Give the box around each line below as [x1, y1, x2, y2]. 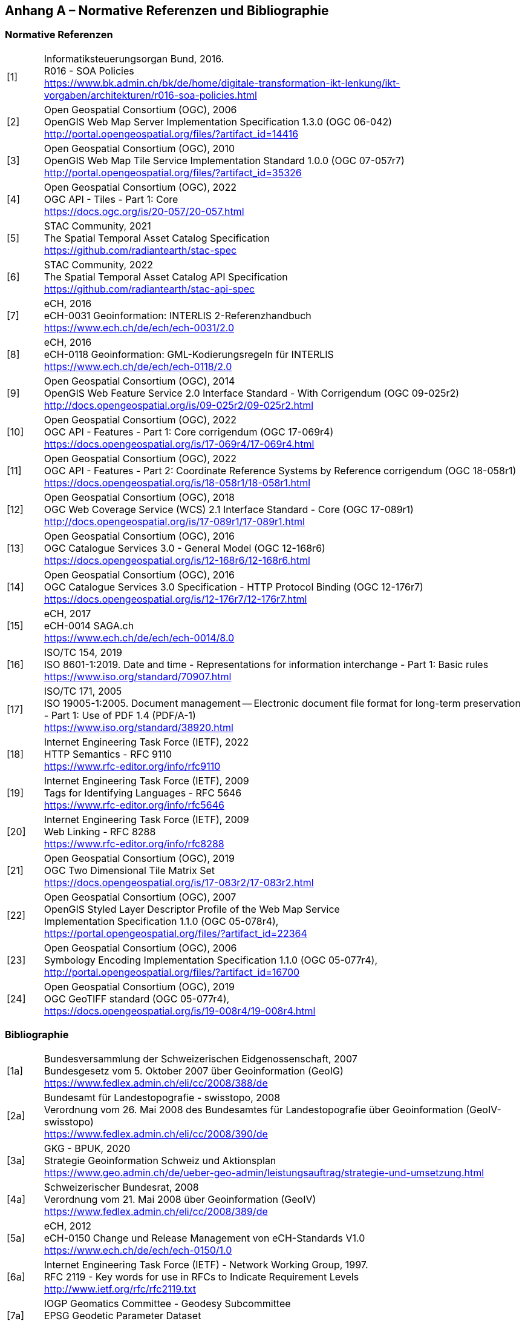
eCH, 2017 [44, 607, 91, 620]
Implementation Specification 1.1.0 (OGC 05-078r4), [44, 915, 279, 927]
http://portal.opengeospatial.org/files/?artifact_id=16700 [44, 965, 300, 978]
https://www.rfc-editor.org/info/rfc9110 [44, 760, 221, 772]
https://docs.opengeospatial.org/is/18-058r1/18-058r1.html [44, 476, 311, 489]
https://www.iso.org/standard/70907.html [44, 670, 232, 683]
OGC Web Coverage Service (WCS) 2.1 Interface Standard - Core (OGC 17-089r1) [44, 503, 414, 515]
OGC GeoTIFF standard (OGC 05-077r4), [44, 992, 230, 1005]
